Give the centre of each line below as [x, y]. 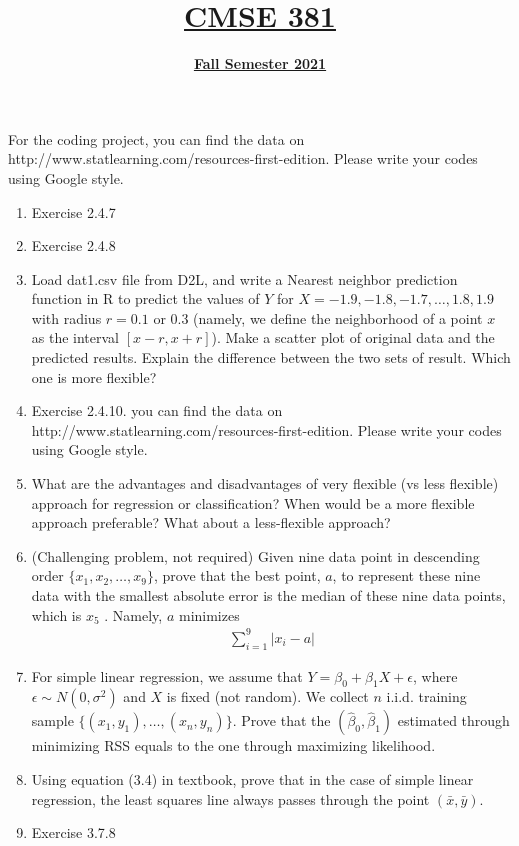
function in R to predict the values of [145, 298]
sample [52, 720]
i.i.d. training [426, 696]
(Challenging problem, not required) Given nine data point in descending [255, 555]
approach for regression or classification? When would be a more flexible [253, 502]
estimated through [453, 720]
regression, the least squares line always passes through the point [230, 798]
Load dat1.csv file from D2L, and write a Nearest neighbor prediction [244, 278]
